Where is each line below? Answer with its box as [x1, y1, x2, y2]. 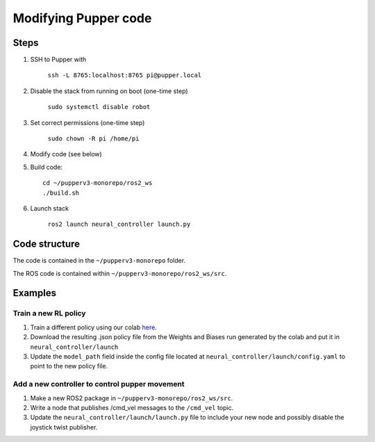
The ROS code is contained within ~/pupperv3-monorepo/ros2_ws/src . [12, 269, 227, 277]
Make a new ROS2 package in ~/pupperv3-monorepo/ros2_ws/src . [30, 393, 233, 402]
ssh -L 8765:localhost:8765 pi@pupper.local [47, 72, 202, 79]
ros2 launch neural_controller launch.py [47, 220, 191, 229]
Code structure [12, 238, 80, 250]
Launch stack [30, 204, 69, 212]
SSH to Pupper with [30, 56, 87, 64]
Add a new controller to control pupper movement [12, 379, 185, 389]
